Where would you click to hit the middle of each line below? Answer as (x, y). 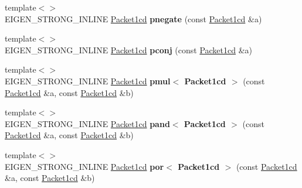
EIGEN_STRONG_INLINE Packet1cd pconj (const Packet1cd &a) (129, 49)
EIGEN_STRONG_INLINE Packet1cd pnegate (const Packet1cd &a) (133, 18)
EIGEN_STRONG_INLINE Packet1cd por (84, 166)
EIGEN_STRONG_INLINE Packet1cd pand (87, 123)
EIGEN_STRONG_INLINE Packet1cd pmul (88, 81)
